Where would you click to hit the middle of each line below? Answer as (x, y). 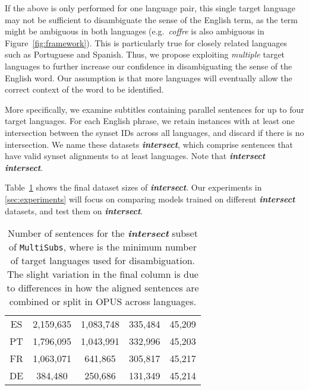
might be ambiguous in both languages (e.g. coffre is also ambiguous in (135, 31)
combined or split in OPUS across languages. (103, 302)
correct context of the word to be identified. (84, 89)
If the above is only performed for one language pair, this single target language (150, 8)
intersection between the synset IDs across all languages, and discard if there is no (154, 132)
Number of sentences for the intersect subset (103, 233)
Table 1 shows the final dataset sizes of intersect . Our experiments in (133, 187)
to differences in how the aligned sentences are (103, 288)
